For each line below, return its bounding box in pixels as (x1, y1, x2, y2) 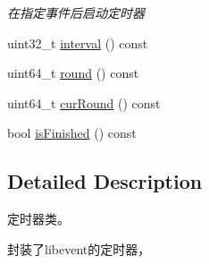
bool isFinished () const (7, 123, 137, 142)
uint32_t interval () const (7, 33, 148, 52)
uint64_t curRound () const (7, 93, 161, 112)
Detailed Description (7, 167, 203, 195)
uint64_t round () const (7, 64, 139, 82)
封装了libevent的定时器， (7, 239, 151, 258)
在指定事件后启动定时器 (7, 4, 145, 21)
